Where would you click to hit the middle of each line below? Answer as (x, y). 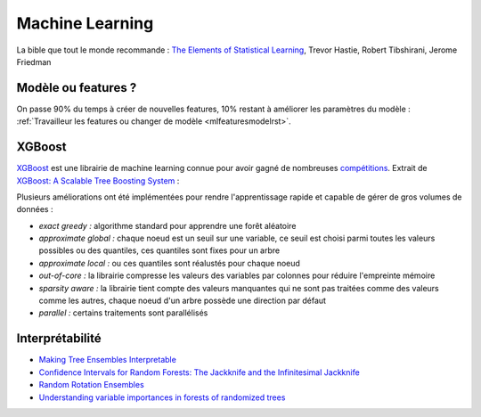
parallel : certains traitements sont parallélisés (123, 313)
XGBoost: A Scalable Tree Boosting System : (98, 180)
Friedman (34, 61)
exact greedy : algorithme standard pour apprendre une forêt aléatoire (167, 225)
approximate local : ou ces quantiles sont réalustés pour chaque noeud (169, 263)
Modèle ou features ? (77, 88)
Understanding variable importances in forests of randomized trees (162, 397)
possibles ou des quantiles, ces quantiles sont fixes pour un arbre (159, 250)
